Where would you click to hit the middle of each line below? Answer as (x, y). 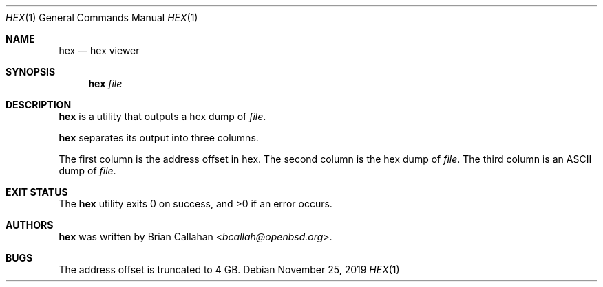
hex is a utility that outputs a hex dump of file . (162, 116)
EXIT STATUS (37, 192)
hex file (105, 83)
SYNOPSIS (31, 72)
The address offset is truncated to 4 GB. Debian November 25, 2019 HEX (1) (229, 269)
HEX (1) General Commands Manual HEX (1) (102, 18)
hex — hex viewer (99, 50)
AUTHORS (30, 225)
